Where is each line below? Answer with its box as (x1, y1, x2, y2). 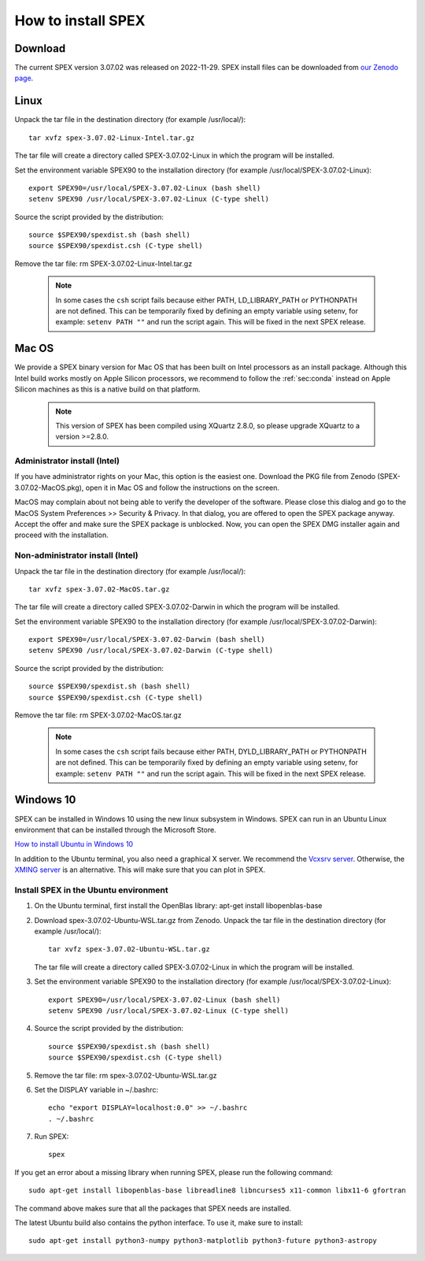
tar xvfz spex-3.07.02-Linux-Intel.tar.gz (28, 133, 195, 142)
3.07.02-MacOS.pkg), (14, 483, 84, 492)
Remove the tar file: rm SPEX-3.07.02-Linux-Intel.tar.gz (14, 258, 193, 268)
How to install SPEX (14, 12, 146, 29)
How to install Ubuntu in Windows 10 (14, 840, 134, 849)
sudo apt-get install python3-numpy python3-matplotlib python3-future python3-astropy (28, 1237, 378, 1245)
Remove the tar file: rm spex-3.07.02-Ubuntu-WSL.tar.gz (34, 1070, 217, 1080)
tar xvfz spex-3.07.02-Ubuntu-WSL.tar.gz (48, 945, 210, 954)
